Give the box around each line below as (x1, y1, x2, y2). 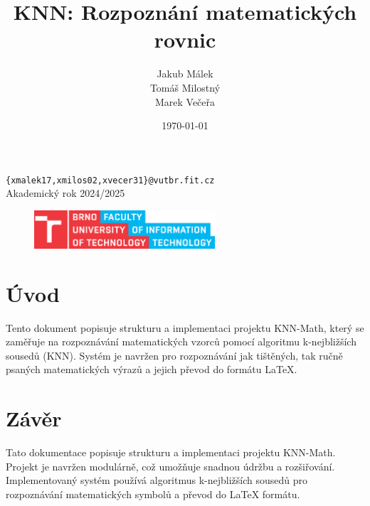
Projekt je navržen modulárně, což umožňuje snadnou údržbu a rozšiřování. (6, 458, 335, 473)
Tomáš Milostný (149, 80, 221, 95)
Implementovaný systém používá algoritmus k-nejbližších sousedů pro (6, 473, 308, 488)
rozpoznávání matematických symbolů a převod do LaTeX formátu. (6, 486, 300, 501)
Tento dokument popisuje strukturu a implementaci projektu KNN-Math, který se (6, 320, 364, 335)
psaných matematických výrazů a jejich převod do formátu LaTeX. (6, 362, 297, 377)
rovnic (154, 25, 216, 54)
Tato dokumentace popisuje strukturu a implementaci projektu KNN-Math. (6, 445, 336, 460)
